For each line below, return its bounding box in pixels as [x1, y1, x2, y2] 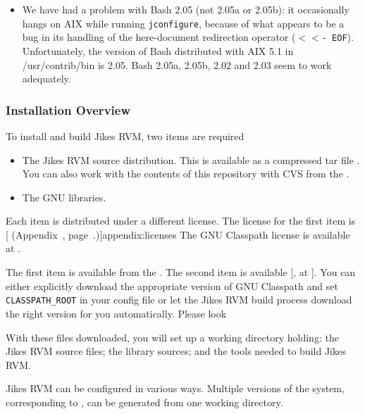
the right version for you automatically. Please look [6, 306, 227, 320]
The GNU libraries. [22, 189, 106, 204]
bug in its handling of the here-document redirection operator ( [22, 30, 296, 44]
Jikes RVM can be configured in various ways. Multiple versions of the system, [6, 381, 345, 396]
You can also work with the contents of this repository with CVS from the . [22, 166, 349, 181]
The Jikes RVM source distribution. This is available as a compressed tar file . [22, 152, 360, 167]
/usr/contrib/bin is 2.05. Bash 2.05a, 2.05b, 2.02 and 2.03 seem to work [22, 57, 332, 72]
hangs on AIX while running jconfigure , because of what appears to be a [22, 15, 345, 30]
